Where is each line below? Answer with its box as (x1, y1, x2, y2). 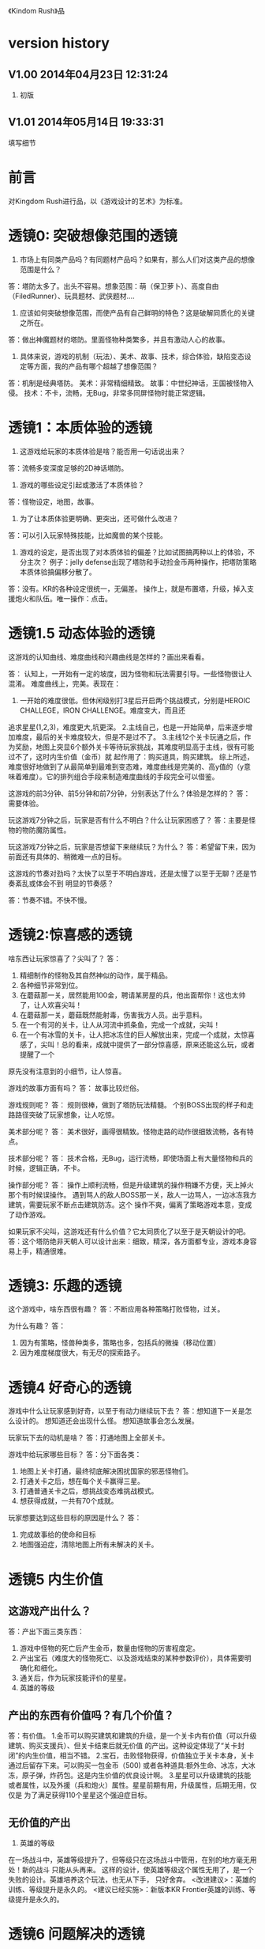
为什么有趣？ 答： (8, 1321, 65, 1330)
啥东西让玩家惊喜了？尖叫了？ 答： (8, 953, 121, 963)
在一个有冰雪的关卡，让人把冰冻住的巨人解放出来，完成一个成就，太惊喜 (19, 1030, 255, 1039)
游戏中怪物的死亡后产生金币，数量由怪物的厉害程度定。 (19, 1644, 200, 1653)
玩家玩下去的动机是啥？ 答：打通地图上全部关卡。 (8, 1433, 170, 1443)
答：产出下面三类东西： (8, 1627, 84, 1637)
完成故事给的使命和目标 (19, 1530, 96, 1539)
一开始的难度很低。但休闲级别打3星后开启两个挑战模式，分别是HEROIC (19, 695, 251, 705)
